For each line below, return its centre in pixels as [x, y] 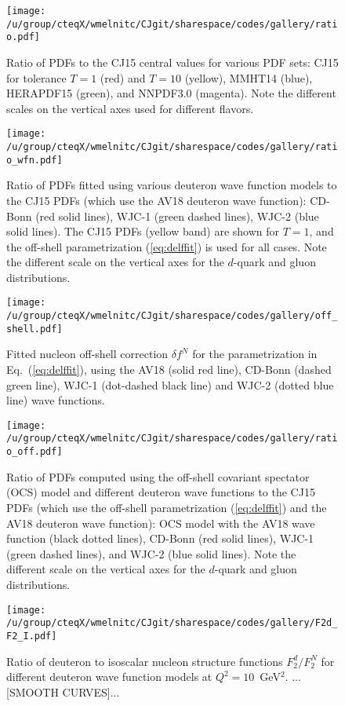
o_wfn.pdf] [34, 160]
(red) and [123, 77]
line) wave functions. [56, 400]
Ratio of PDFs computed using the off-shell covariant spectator [158, 476]
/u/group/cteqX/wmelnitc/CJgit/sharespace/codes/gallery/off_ [172, 316]
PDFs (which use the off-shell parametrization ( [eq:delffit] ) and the [167, 507]
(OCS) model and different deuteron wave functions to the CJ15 [161, 492]
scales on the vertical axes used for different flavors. [130, 108]
